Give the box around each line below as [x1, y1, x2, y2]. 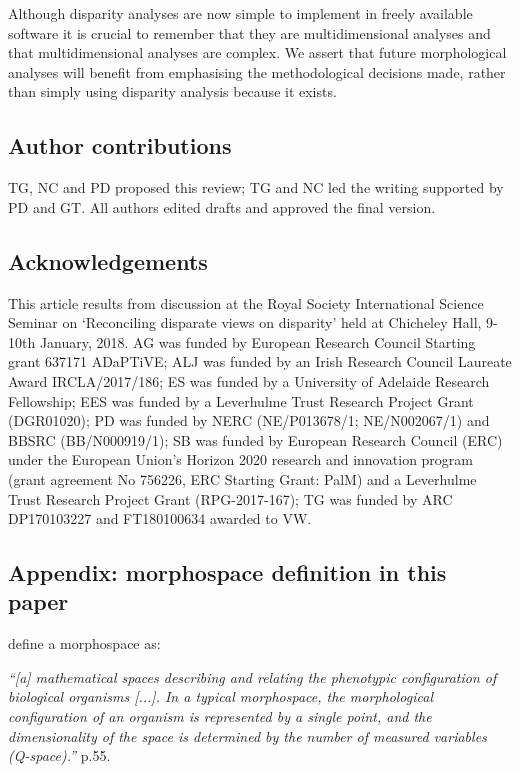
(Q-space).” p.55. [8, 745, 111, 766]
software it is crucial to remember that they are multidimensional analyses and [8, 22, 491, 43]
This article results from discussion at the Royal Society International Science [8, 292, 484, 313]
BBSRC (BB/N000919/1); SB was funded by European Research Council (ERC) [8, 429, 503, 450]
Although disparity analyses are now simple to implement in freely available [8, 3, 473, 23]
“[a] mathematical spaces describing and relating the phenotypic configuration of [8, 666, 497, 687]
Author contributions [8, 130, 232, 161]
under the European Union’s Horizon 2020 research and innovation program [8, 449, 474, 470]
